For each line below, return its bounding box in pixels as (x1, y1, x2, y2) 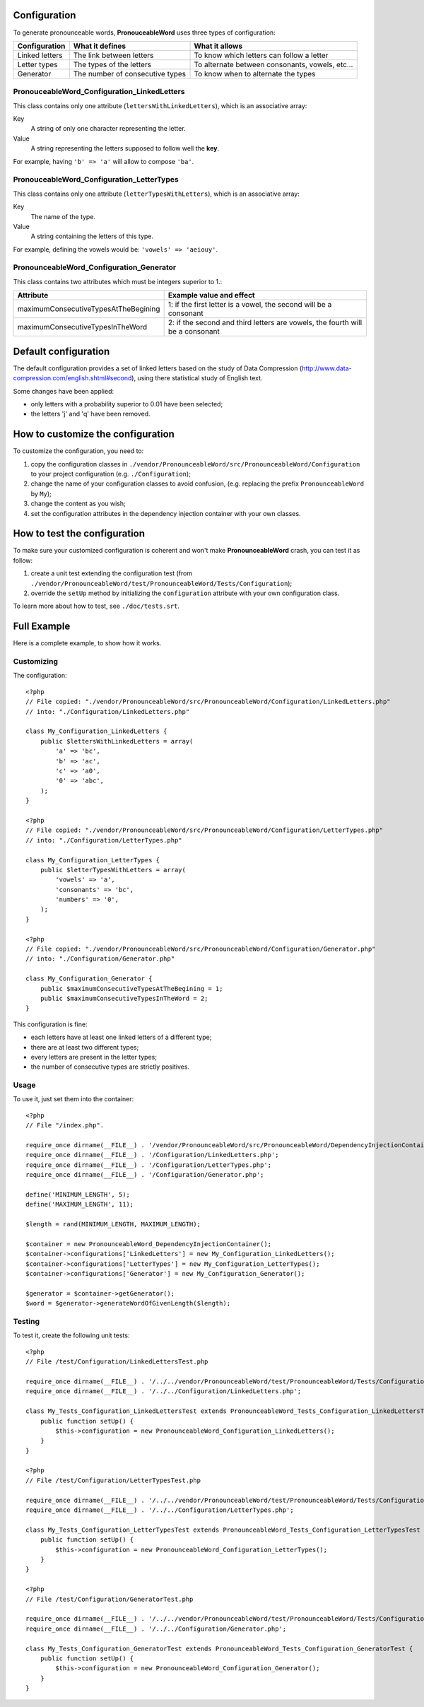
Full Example (13, 621, 71, 633)
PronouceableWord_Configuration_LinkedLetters (13, 87, 185, 97)
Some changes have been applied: (13, 387, 114, 395)
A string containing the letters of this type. (30, 232, 154, 240)
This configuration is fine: (13, 1020, 88, 1028)
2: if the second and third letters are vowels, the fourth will (167, 318, 363, 328)
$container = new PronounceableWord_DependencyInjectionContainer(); (25, 1240, 272, 1248)
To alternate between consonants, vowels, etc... (194, 59, 353, 69)
